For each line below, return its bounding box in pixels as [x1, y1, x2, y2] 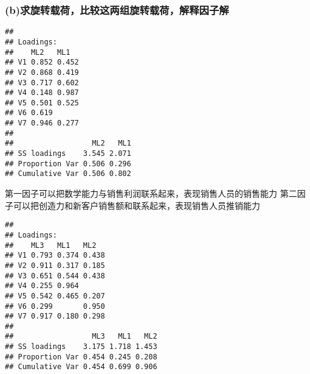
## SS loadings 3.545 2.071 [5, 149, 131, 158]
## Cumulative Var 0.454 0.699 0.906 [5, 362, 157, 372]
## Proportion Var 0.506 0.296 [5, 159, 131, 168]
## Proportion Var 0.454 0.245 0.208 [5, 352, 157, 361]
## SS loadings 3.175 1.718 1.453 [5, 342, 157, 351]
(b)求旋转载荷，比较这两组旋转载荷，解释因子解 [5, 2, 229, 17]
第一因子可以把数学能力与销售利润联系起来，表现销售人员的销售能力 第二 [5, 187, 297, 200]
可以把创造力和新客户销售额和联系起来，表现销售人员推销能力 [13, 199, 260, 211]
